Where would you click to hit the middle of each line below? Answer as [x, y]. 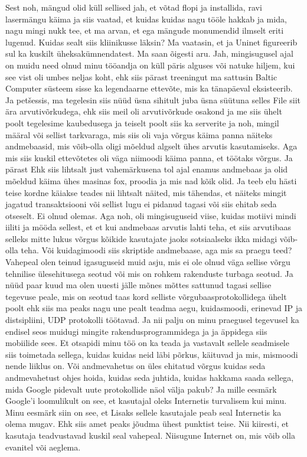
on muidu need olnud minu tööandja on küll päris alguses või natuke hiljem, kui [150, 65]
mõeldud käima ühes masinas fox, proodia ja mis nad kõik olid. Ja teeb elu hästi [151, 180]
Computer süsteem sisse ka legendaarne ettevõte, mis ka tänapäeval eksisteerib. [149, 88]
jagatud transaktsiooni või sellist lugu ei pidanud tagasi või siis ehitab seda [141, 204]
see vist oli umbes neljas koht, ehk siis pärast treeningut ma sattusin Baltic [141, 76]
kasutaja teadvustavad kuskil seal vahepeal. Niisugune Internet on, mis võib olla [150, 435]
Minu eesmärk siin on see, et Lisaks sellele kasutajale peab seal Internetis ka [143, 412]
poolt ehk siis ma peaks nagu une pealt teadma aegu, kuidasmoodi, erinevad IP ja [154, 308]
